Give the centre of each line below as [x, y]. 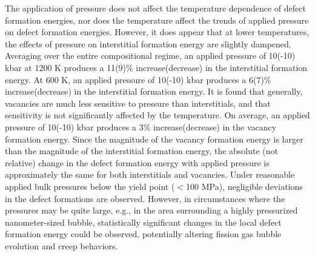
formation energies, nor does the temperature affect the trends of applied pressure [157, 20]
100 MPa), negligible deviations [244, 186]
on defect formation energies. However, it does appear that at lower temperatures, [157, 32]
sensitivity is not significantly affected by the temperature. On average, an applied [157, 115]
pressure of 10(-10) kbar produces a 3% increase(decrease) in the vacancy [141, 126]
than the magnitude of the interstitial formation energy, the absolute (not [142, 151]
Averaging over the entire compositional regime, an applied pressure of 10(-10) [150, 56]
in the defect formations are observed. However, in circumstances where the [145, 198]
